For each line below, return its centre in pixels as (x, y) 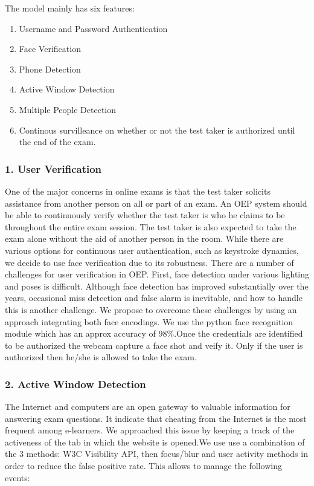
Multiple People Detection (68, 109)
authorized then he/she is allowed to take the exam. (101, 357)
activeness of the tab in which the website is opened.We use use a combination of (155, 442)
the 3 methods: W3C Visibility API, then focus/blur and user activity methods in (156, 454)
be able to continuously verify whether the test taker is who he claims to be (145, 215)
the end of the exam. (57, 142)
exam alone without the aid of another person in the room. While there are (144, 238)
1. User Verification (53, 168)
